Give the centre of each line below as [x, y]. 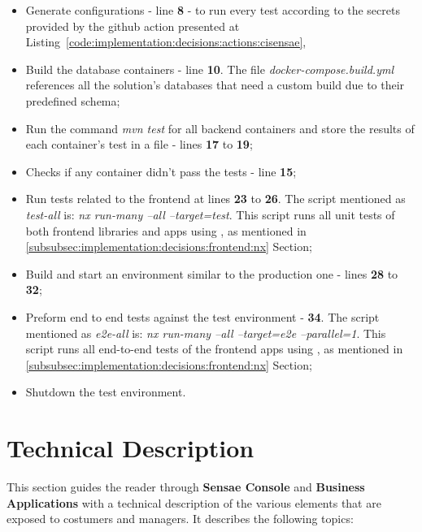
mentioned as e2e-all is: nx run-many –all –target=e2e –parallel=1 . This [206, 333]
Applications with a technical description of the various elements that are [194, 502]
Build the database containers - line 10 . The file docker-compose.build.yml [209, 69]
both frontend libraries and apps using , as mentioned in [166, 230]
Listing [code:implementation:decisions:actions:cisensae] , [166, 42]
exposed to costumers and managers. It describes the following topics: [180, 519]
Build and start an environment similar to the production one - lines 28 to [212, 273]
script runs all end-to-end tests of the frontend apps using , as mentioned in [214, 349]
